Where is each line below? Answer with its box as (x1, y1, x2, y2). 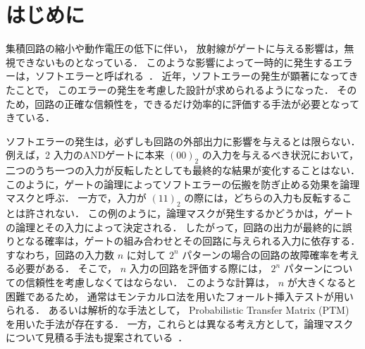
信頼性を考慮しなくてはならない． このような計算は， (25, 275, 275, 290)
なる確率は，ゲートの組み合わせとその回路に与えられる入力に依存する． (25, 233, 361, 248)
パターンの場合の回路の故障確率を (182, 247, 340, 262)
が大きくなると (287, 275, 357, 290)
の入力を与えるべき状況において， (202, 147, 359, 162)
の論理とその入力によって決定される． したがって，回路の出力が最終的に (6, 219, 342, 234)
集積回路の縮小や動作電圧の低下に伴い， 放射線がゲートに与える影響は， (6, 41, 345, 56)
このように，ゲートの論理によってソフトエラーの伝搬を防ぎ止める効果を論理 (6, 176, 360, 191)
